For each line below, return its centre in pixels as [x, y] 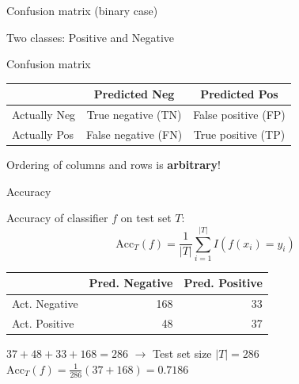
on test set [146, 218]
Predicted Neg [134, 94]
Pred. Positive [223, 283]
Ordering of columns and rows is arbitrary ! [114, 165]
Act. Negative [45, 303]
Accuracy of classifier [57, 218]
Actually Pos [43, 134]
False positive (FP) [239, 115]
